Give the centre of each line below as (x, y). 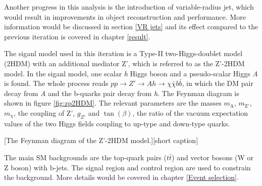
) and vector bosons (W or (213, 157)
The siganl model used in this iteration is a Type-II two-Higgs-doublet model (123, 53)
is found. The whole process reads (56, 83)
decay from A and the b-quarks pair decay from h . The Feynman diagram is (122, 93)
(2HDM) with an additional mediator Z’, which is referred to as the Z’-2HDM (124, 63)
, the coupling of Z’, (44, 112)
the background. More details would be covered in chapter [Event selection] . (121, 177)
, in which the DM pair (218, 83)
